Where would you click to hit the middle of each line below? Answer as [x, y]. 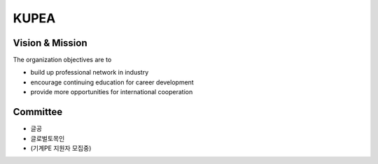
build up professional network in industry [90, 73]
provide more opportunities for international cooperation [112, 92]
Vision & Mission [50, 43]
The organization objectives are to [62, 60]
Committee [38, 112]
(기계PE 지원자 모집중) [61, 148]
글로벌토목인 [48, 138]
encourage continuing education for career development [112, 82]
